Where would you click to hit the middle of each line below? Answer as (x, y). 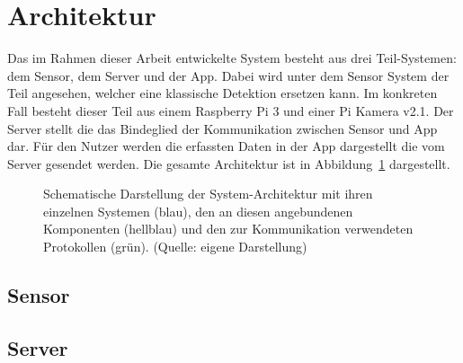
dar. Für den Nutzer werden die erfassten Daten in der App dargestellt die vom (226, 146)
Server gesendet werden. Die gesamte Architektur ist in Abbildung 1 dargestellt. (229, 163)
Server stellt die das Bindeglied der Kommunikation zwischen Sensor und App (223, 128)
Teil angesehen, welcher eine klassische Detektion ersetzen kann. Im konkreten (223, 93)
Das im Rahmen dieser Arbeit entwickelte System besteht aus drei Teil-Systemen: (232, 58)
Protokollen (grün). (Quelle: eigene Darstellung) (175, 247)
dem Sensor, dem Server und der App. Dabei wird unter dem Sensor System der (228, 75)
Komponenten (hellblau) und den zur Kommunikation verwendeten (228, 229)
